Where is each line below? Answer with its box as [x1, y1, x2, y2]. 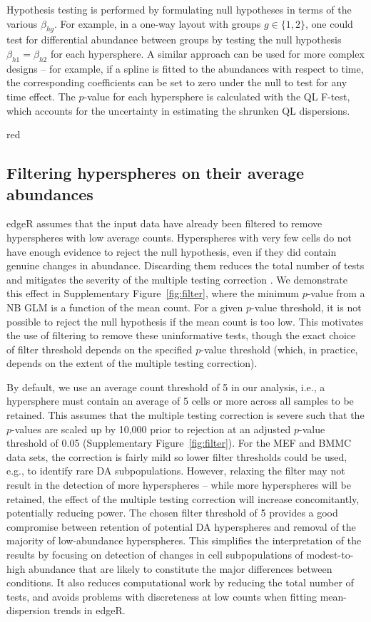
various [6, 16, 38, 31]
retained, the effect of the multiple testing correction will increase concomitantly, [6, 491, 360, 506]
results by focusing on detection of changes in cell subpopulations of [6, 547, 303, 561]
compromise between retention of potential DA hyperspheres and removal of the [6, 519, 356, 534]
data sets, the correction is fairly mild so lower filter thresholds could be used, [6, 449, 347, 464]
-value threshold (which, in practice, [200, 341, 358, 356]
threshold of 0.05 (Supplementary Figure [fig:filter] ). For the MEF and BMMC [6, 435, 352, 450]
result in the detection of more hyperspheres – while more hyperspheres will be [6, 477, 351, 492]
